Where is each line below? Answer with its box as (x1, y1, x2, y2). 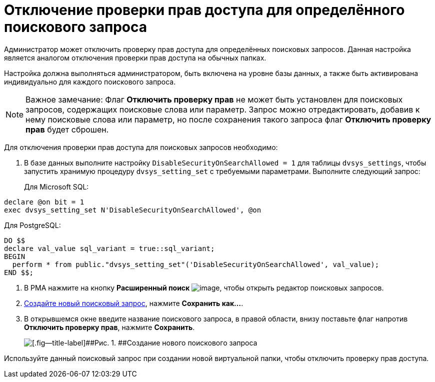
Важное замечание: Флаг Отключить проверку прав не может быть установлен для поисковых (25, 94, 403, 104)
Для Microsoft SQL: (24, 182, 89, 191)
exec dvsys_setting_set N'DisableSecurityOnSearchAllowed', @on (4, 205, 261, 214)
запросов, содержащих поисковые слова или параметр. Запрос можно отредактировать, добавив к (25, 104, 420, 114)
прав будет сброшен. (25, 124, 109, 134)
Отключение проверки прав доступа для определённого (4, 1, 405, 18)
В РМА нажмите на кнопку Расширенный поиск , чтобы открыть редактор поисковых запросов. (24, 283, 384, 292)
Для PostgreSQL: (4, 220, 61, 229)
